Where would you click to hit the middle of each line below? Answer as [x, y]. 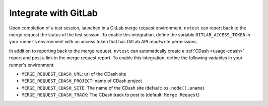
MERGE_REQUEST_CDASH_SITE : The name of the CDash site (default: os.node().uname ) [113, 88]
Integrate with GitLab [53, 13]
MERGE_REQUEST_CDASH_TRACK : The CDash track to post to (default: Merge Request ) [111, 95]
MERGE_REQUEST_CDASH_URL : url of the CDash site [74, 74]
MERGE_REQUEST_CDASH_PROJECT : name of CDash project [82, 81]
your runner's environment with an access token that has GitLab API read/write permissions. [103, 42]
